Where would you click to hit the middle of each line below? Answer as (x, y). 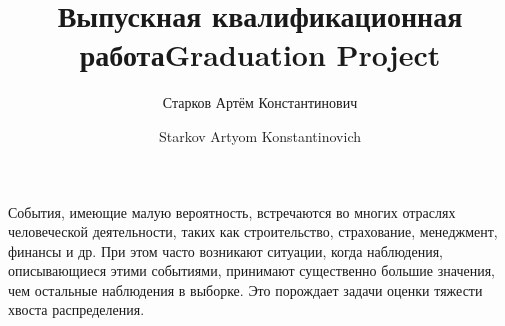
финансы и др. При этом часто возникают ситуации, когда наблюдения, (225, 250)
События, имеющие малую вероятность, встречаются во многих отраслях (232, 211)
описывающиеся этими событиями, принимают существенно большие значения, (251, 270)
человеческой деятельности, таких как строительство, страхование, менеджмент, (253, 231)
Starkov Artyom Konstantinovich (259, 135)
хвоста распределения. (76, 309)
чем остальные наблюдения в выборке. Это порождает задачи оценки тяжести (245, 289)
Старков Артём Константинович (260, 102)
